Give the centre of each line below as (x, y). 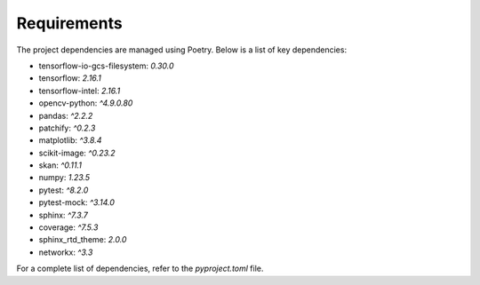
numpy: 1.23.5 (64, 178)
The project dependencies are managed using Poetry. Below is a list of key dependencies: (181, 50)
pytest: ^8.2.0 (64, 190)
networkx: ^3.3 (66, 252)
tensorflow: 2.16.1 (70, 78)
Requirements (70, 23)
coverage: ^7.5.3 (68, 227)
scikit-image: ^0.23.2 (77, 153)
